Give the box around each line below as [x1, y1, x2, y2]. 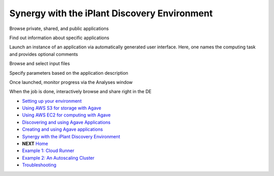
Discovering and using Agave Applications [22, 119, 111, 125]
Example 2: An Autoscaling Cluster [22, 155, 95, 161]
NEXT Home [22, 140, 48, 147]
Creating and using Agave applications [22, 126, 104, 132]
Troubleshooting [22, 162, 57, 168]
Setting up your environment [22, 98, 82, 104]
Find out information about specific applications [9, 35, 110, 41]
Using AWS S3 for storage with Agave [22, 105, 101, 111]
